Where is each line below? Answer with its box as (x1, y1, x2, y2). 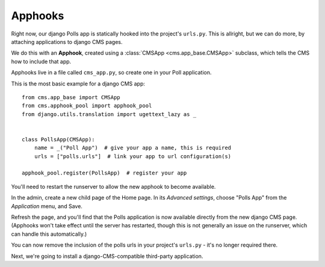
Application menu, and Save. (11, 202, 82, 210)
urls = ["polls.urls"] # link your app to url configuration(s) (34, 153, 232, 159)
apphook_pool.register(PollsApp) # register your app (22, 170, 187, 177)
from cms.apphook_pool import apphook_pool (22, 102, 152, 109)
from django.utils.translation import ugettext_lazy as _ (22, 111, 197, 117)
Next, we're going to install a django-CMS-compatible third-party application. (11, 253, 203, 260)
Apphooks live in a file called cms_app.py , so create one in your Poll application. (11, 69, 212, 76)
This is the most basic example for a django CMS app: (11, 80, 146, 87)
